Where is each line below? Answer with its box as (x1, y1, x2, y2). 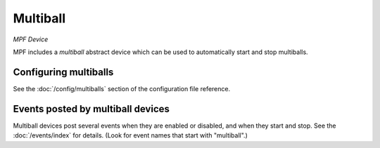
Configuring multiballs (13, 66, 114, 78)
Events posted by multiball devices (13, 102, 170, 115)
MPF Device (13, 35, 49, 43)
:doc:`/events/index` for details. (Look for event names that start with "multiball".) (13, 131, 248, 140)
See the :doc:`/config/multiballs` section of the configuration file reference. (13, 84, 231, 93)
